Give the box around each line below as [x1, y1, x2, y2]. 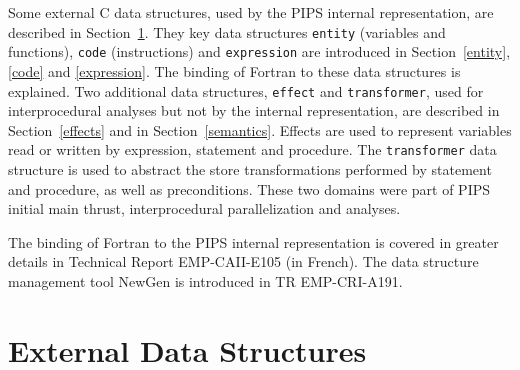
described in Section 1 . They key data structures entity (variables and [8, 21, 446, 42]
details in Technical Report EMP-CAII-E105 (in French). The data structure [8, 251, 479, 272]
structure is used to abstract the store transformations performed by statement [8, 159, 492, 179]
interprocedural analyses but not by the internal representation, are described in [8, 100, 500, 121]
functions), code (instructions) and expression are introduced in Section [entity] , [8, 41, 511, 62]
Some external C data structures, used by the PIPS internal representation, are [8, 2, 494, 22]
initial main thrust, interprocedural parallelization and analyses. [8, 198, 401, 219]
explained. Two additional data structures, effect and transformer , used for [8, 80, 484, 101]
